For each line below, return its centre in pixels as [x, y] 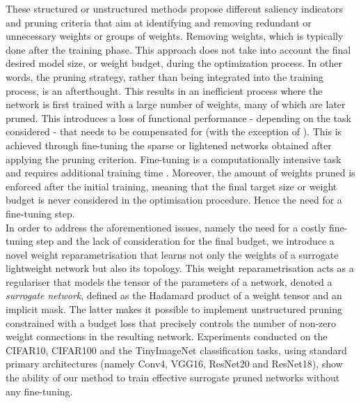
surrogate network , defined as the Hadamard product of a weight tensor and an [174, 295]
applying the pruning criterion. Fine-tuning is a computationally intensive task [174, 159]
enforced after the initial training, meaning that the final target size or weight [171, 186]
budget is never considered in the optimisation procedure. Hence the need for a [174, 200]
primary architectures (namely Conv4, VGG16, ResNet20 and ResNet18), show [174, 364]
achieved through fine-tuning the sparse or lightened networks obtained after [169, 145]
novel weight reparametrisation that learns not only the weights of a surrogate [172, 254]
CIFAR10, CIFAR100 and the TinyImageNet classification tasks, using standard [176, 350]
